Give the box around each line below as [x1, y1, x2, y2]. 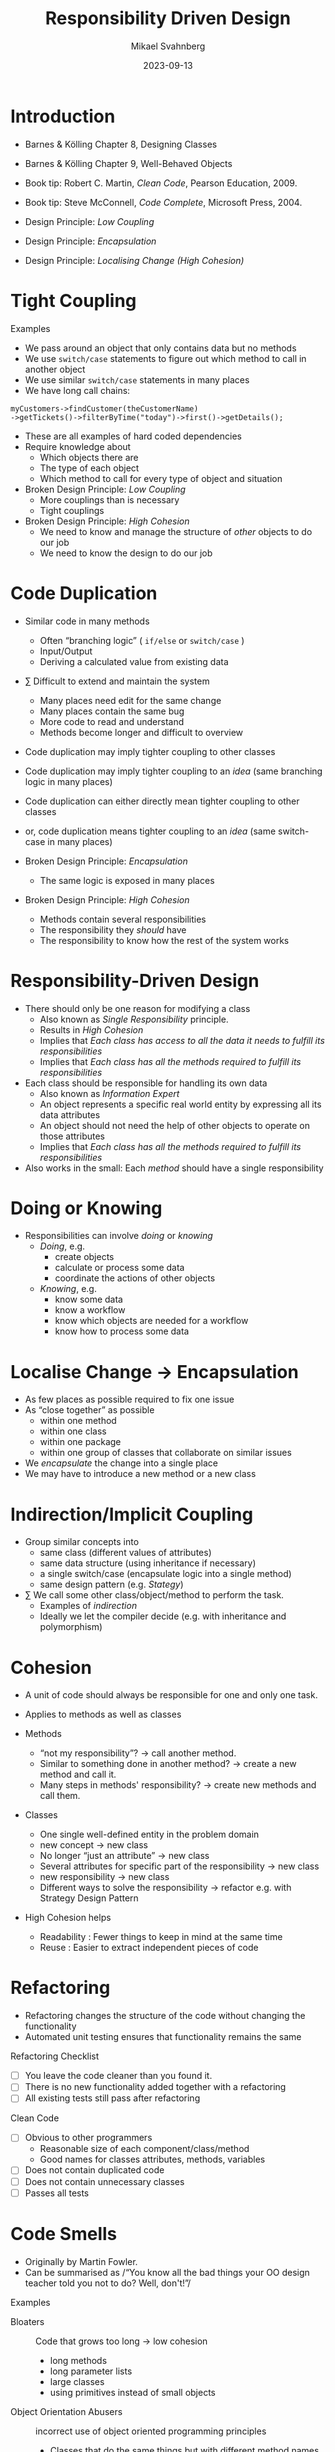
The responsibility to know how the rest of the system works [39, 934, 290, 946]
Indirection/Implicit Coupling [10, 1503, 254, 1526]
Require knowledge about [24, 440, 132, 452]
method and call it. [39, 1768, 117, 1781]
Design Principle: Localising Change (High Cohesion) [24, 254, 245, 266]
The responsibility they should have [39, 923, 187, 936]
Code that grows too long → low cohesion [35, 2335, 208, 2347]
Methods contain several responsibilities [39, 913, 207, 925]
